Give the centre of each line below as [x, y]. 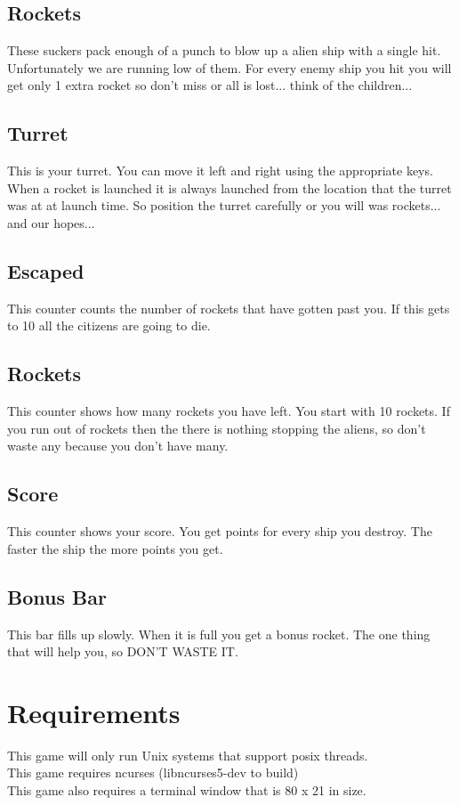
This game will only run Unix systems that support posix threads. [188, 755]
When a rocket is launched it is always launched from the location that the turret [229, 187]
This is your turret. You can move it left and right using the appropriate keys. [220, 171]
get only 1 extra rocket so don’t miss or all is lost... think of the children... [210, 85]
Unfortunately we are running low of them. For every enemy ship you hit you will [229, 67]
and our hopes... [51, 222]
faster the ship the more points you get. [115, 548]
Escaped [46, 270]
